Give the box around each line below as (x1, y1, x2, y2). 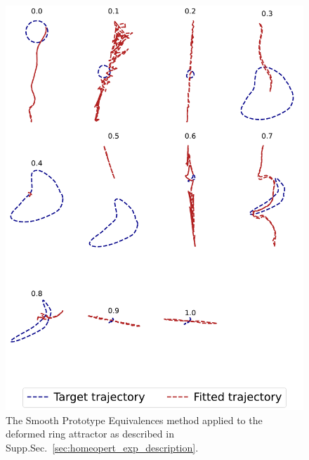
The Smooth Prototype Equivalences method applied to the (6, 412, 263, 427)
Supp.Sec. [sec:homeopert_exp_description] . (6, 440, 199, 454)
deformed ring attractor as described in (6, 426, 174, 441)
